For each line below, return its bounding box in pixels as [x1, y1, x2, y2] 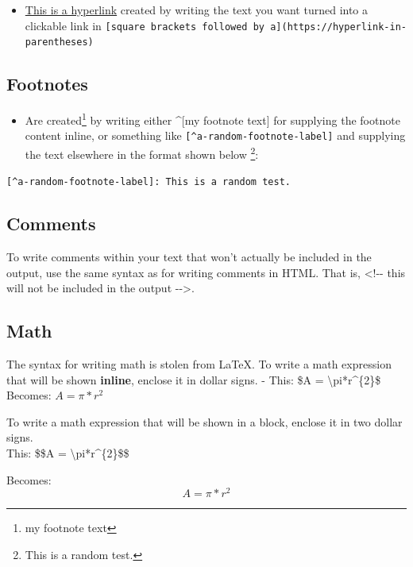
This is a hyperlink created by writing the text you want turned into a [25, 2, 369, 17]
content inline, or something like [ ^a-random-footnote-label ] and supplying [25, 127, 406, 144]
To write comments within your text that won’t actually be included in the [6, 249, 372, 265]
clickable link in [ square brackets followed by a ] [25, 17, 282, 33]
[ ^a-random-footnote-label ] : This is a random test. [6, 176, 291, 188]
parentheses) [25, 37, 94, 48]
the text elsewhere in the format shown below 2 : [25, 144, 259, 162]
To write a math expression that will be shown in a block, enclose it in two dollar [6, 413, 403, 430]
